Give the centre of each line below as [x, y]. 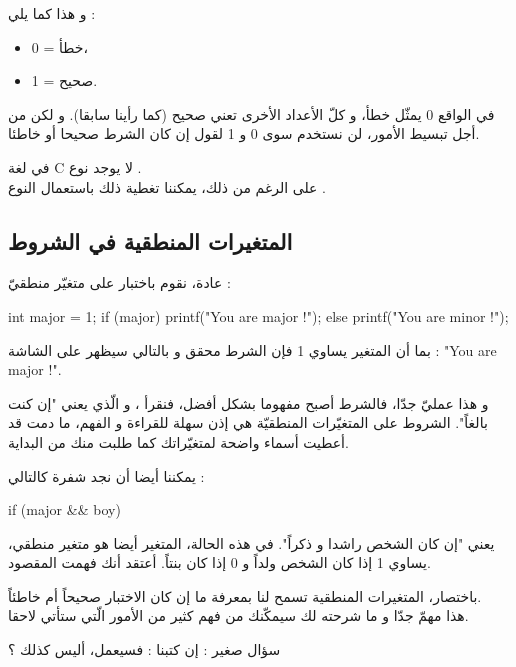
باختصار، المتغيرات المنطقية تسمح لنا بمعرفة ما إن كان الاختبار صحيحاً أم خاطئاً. [245, 595]
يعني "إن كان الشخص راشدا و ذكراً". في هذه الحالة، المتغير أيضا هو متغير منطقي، [251, 542]
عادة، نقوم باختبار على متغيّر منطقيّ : [119, 282]
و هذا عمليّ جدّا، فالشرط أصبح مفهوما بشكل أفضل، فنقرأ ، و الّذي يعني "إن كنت [248, 402]
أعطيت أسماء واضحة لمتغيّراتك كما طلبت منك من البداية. [178, 441]
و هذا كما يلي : [52, 13]
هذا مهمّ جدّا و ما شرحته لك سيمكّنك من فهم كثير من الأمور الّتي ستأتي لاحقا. [238, 615]
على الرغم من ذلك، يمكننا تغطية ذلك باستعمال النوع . [167, 186]
